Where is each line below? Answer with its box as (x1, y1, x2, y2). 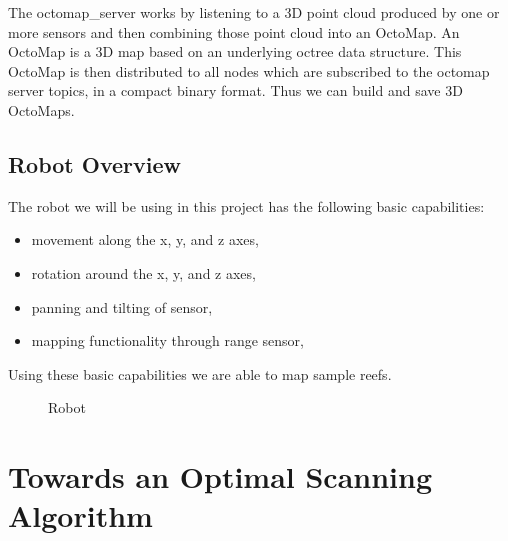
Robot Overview (8, 148, 181, 179)
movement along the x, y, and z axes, (31, 229, 259, 250)
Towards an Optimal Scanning (8, 456, 433, 497)
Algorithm (8, 495, 153, 536)
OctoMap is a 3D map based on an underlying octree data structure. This (8, 41, 462, 62)
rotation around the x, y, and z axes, (31, 262, 256, 283)
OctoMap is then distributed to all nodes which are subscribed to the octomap (8, 60, 490, 81)
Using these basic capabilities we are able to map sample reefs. (8, 363, 392, 384)
